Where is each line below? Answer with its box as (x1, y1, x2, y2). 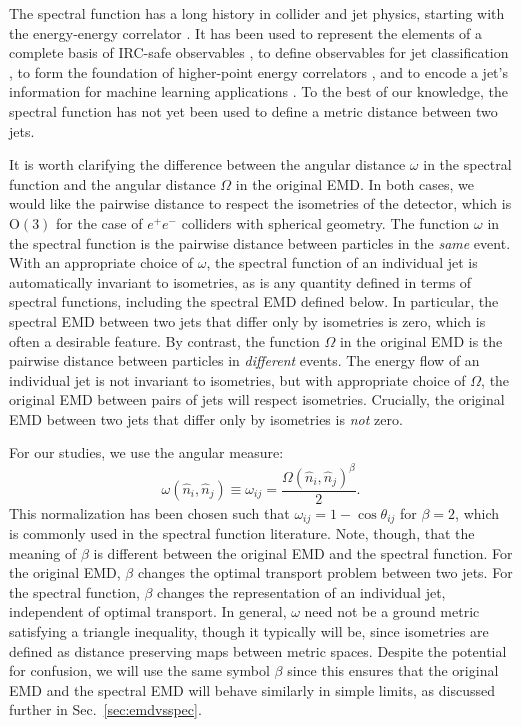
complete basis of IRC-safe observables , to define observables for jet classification (9, 42, 509, 63)
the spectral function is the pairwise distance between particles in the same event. (9, 232, 511, 253)
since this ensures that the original (287, 660, 499, 681)
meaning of (9, 542, 77, 563)
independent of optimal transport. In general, (9, 601, 287, 622)
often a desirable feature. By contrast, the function (9, 330, 320, 351)
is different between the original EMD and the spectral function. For (93, 542, 513, 563)
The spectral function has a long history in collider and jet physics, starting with (9, 3, 505, 23)
